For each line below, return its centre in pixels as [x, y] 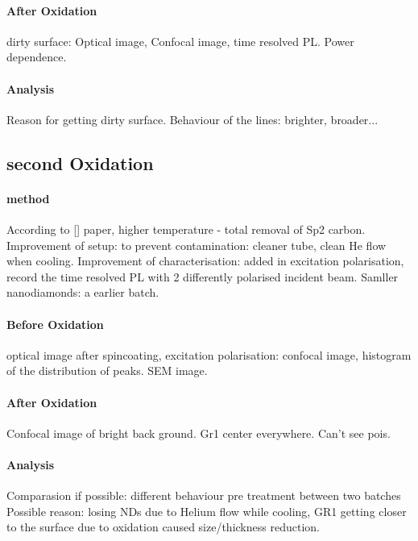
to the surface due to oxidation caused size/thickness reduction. [163, 527]
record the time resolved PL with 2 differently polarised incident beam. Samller [203, 276]
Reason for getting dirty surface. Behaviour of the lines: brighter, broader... [192, 119]
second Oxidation [80, 162]
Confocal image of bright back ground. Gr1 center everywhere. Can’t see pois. [199, 433]
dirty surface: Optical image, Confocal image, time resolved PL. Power [180, 41]
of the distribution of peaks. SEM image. [107, 370]
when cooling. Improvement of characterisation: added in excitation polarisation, [205, 261]
